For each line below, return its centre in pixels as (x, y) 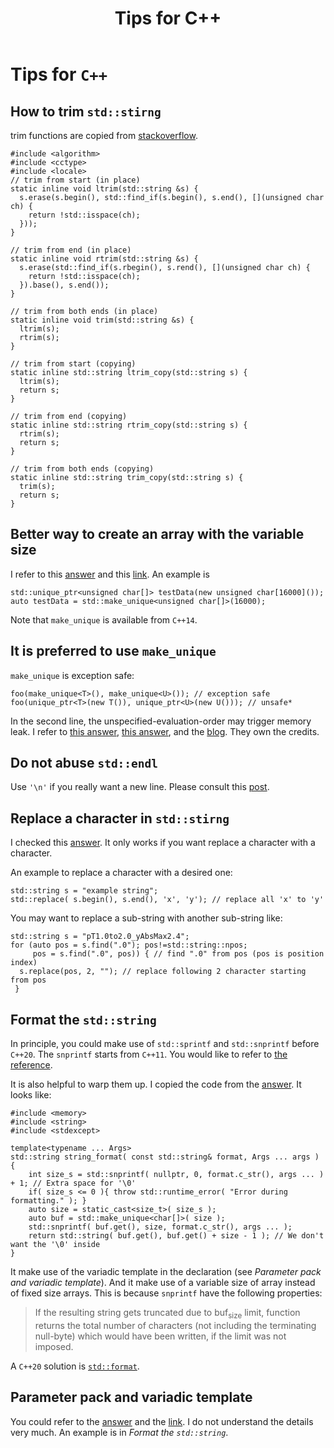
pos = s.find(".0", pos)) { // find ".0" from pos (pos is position (178, 954)
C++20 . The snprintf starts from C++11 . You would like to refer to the (149, 1054)
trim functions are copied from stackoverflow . (104, 135)
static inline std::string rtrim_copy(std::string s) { (129, 425)
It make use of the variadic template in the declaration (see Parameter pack (166, 1272)
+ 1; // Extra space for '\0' (73, 1183)
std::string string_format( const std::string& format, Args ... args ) (165, 1157)
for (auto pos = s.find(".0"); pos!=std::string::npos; (129, 945)
